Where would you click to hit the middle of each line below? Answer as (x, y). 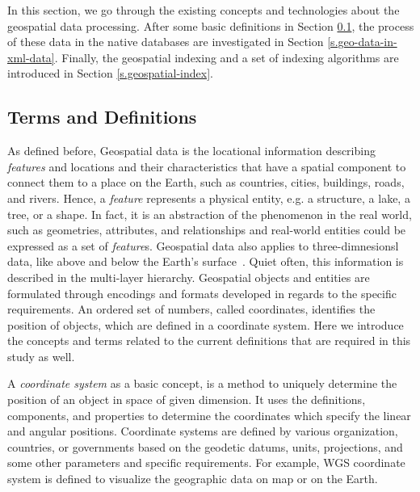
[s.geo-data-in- (362, 42)
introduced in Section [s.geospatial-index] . (110, 73)
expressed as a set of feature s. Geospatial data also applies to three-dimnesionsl (203, 245)
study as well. (41, 356)
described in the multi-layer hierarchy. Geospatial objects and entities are (189, 277)
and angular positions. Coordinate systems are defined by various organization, (203, 431)
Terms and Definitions (102, 117)
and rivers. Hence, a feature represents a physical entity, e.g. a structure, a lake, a (209, 198)
